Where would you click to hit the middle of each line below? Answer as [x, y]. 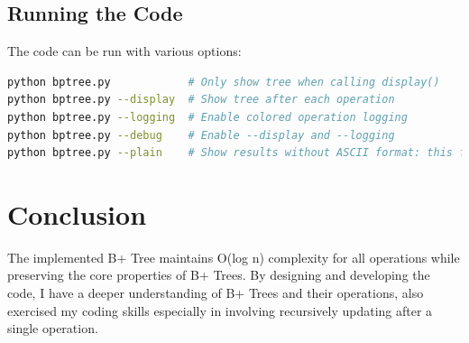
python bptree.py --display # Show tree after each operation [201, 100]
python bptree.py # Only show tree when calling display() [224, 82]
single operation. [53, 328]
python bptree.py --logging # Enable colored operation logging [207, 117]
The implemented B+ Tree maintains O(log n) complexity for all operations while [234, 257]
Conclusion [77, 213]
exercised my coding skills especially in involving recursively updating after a [220, 310]
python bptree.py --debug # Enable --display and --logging [201, 135]
